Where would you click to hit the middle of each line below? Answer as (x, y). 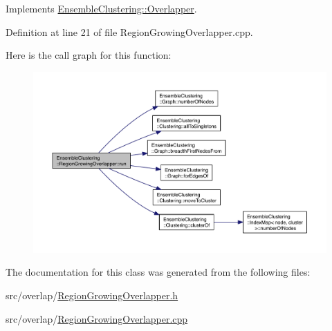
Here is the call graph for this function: (89, 55)
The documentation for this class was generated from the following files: (158, 272)
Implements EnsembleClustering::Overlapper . (101, 8)
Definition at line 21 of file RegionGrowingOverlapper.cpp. (129, 31)
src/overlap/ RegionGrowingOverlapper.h (92, 295)
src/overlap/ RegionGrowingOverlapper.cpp (97, 318)
